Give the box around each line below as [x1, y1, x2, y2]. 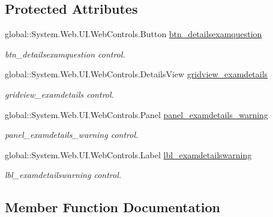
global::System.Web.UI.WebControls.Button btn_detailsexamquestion [5, 28, 262, 40]
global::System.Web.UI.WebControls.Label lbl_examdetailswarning [5, 148, 252, 161]
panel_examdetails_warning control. [5, 128, 139, 141]
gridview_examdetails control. [5, 88, 114, 100]
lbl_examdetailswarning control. [5, 168, 122, 181]
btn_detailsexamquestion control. [5, 47, 125, 60]
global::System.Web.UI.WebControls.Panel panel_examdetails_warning [5, 108, 268, 120]
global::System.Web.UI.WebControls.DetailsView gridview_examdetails [5, 68, 268, 80]
